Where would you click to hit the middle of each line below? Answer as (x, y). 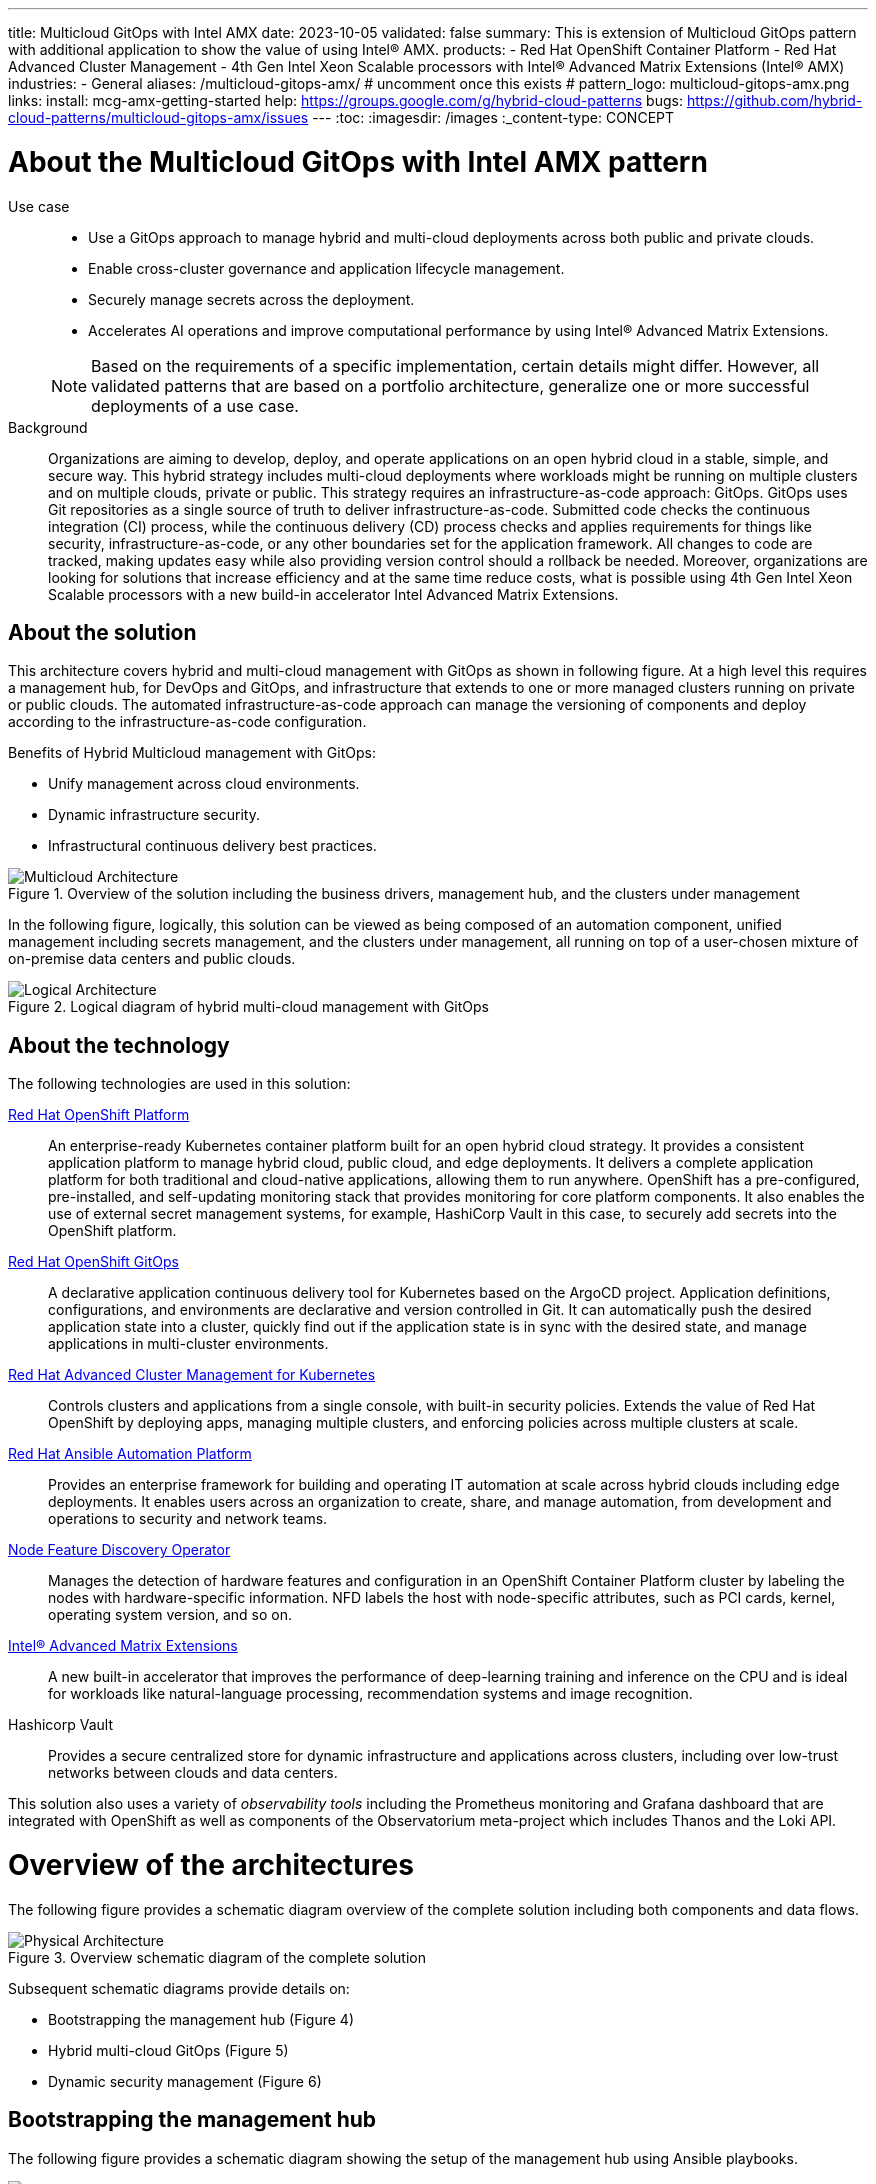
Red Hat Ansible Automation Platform (130, 1454)
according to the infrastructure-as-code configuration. (187, 722)
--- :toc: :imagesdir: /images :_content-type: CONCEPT (493, 117)
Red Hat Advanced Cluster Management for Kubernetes (192, 1375)
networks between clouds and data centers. (193, 1773)
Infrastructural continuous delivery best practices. (212, 846)
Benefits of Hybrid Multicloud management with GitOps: (192, 753)
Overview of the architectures (211, 1864)
